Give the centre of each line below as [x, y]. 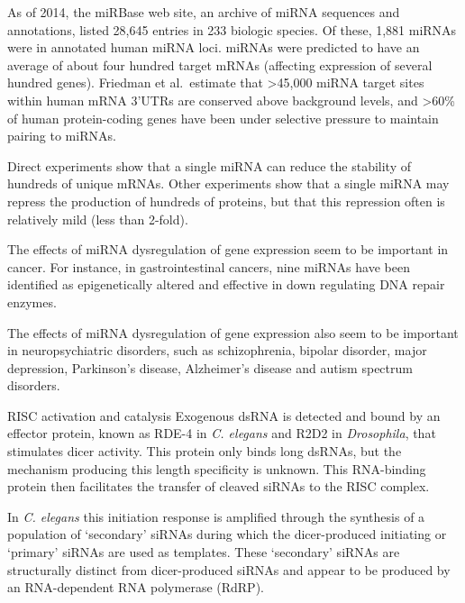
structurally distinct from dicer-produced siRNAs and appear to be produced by [229, 569]
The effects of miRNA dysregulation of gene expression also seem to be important [233, 332]
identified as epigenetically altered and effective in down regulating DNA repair [226, 284]
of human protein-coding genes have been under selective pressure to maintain [223, 118]
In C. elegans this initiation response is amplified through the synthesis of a [216, 516]
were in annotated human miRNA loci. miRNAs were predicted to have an [214, 47]
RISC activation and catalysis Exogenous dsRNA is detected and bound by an [224, 415]
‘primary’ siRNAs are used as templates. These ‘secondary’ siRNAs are [204, 552]
